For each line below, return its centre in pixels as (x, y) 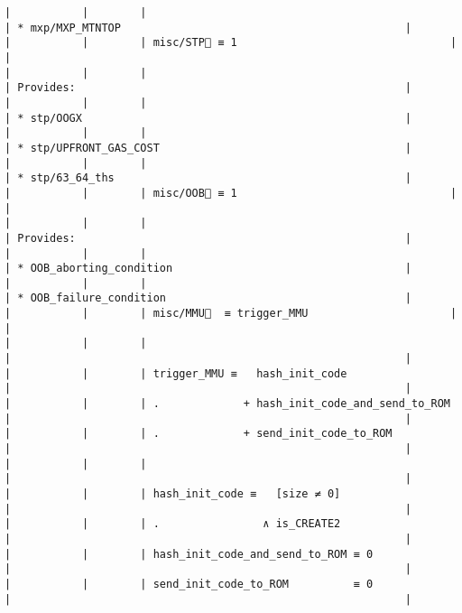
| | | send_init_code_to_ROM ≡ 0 (189, 584)
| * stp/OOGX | (208, 118)
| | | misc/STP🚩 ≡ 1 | (231, 43)
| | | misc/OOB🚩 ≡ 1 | (231, 193)
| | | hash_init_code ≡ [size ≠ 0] (173, 494)
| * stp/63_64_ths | (208, 178)
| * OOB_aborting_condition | (208, 269)
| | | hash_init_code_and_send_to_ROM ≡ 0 (189, 554)
